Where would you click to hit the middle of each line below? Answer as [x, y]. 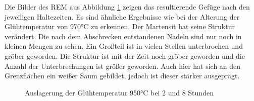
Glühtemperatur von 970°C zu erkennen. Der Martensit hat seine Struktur [120, 26]
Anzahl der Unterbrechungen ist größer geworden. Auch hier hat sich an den [123, 66]
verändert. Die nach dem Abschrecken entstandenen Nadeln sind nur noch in [123, 36]
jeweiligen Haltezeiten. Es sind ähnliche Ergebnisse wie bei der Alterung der [122, 16]
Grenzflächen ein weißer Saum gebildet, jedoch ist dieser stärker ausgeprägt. [122, 76]
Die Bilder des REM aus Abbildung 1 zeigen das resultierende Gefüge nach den [127, 7]
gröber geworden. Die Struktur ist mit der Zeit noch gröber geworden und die [125, 56]
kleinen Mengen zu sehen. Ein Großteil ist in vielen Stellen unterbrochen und [124, 46]
